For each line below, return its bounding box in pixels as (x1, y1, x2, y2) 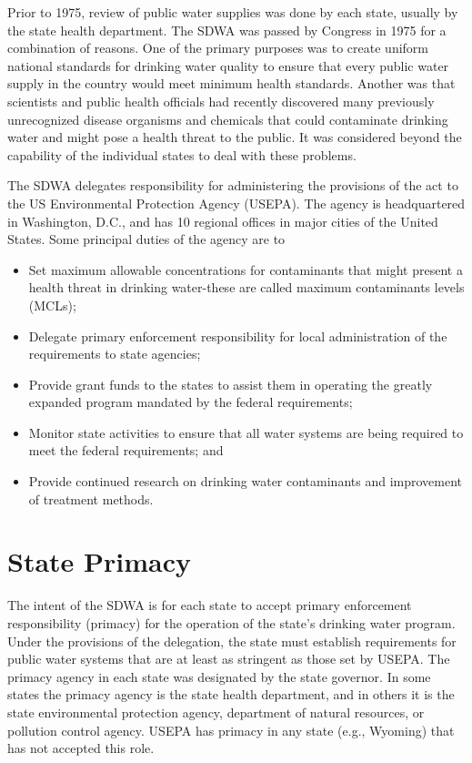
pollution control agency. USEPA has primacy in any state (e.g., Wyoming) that (7, 720, 455, 739)
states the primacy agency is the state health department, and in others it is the (7, 685, 455, 704)
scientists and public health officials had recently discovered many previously (7, 91, 435, 110)
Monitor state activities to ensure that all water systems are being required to (28, 422, 464, 442)
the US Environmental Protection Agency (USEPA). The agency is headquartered (7, 193, 466, 212)
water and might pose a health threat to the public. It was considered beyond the (7, 127, 462, 147)
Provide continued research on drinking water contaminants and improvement (28, 472, 463, 491)
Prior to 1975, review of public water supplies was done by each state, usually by (7, 3, 458, 21)
